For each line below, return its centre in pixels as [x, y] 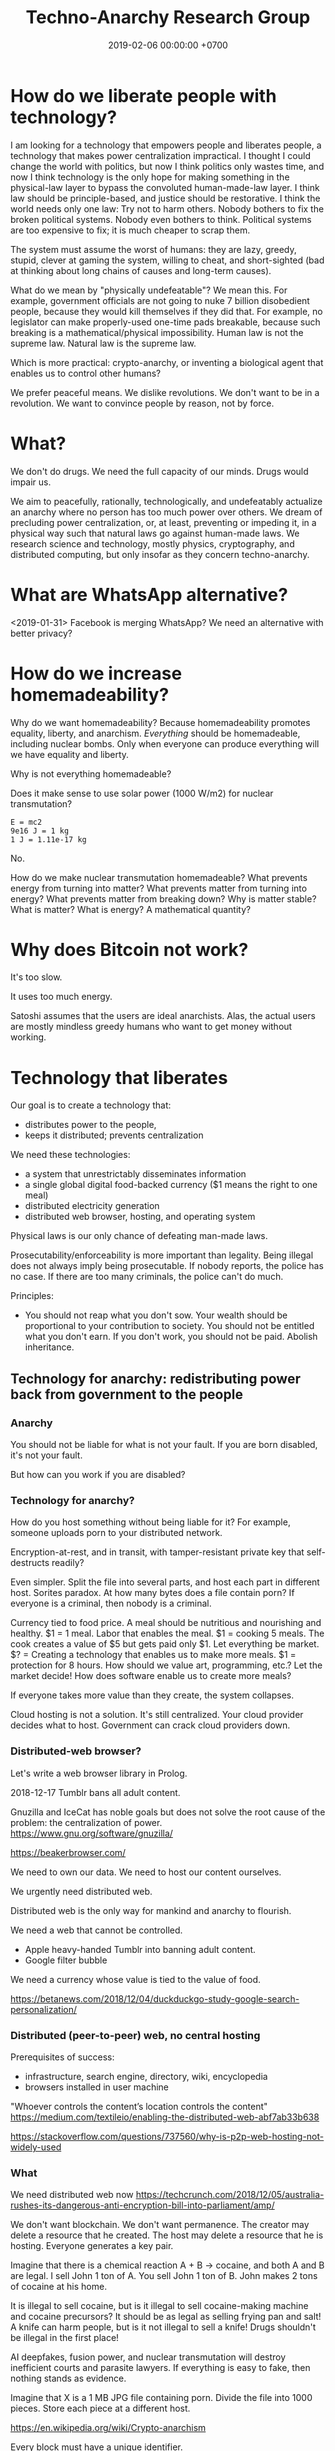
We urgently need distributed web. [81, 1891]
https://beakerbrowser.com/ [68, 1852]
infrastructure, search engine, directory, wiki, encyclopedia [146, 2076]
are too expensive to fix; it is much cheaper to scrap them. [130, 230]
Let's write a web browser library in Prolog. [99, 1773]
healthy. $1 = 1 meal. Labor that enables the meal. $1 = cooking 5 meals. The [167, 1633]
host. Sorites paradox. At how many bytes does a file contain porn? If [152, 1593]
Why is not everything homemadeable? [91, 773]
